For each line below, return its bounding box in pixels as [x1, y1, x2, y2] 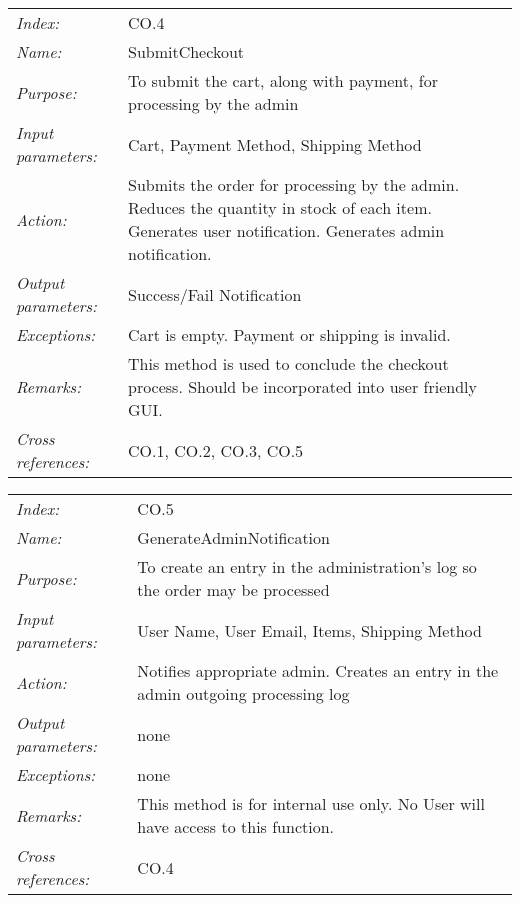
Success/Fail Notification [127, 282, 302, 306]
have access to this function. [137, 815, 335, 838]
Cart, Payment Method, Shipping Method [127, 132, 422, 156]
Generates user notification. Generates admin [127, 219, 445, 242]
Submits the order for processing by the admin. [127, 173, 460, 196]
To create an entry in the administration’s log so [137, 555, 477, 578]
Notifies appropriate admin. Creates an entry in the [137, 659, 499, 682]
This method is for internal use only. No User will [137, 792, 485, 815]
